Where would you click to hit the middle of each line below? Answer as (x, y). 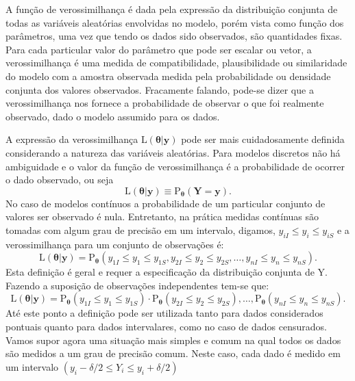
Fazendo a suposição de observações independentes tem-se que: (137, 285)
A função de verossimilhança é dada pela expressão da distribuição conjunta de (172, 9)
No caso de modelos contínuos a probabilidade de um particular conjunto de (166, 203)
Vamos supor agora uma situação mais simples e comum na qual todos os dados (173, 340)
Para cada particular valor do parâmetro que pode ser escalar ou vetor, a (159, 49)
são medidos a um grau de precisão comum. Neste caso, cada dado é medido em (173, 353)
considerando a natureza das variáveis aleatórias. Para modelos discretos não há (173, 152)
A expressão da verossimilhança (72, 139)
